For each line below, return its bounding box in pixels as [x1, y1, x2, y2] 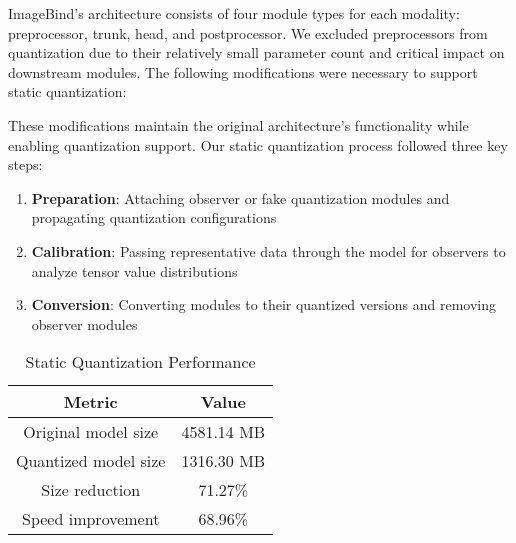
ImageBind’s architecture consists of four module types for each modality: [8, 3, 460, 23]
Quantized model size [16, 449, 166, 473]
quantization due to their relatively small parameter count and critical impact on [8, 42, 505, 63]
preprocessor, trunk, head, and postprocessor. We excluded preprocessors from [8, 22, 488, 43]
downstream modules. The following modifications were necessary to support [8, 61, 478, 82]
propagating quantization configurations [31, 207, 277, 228]
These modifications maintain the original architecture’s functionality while [8, 114, 469, 135]
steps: [8, 154, 43, 175]
